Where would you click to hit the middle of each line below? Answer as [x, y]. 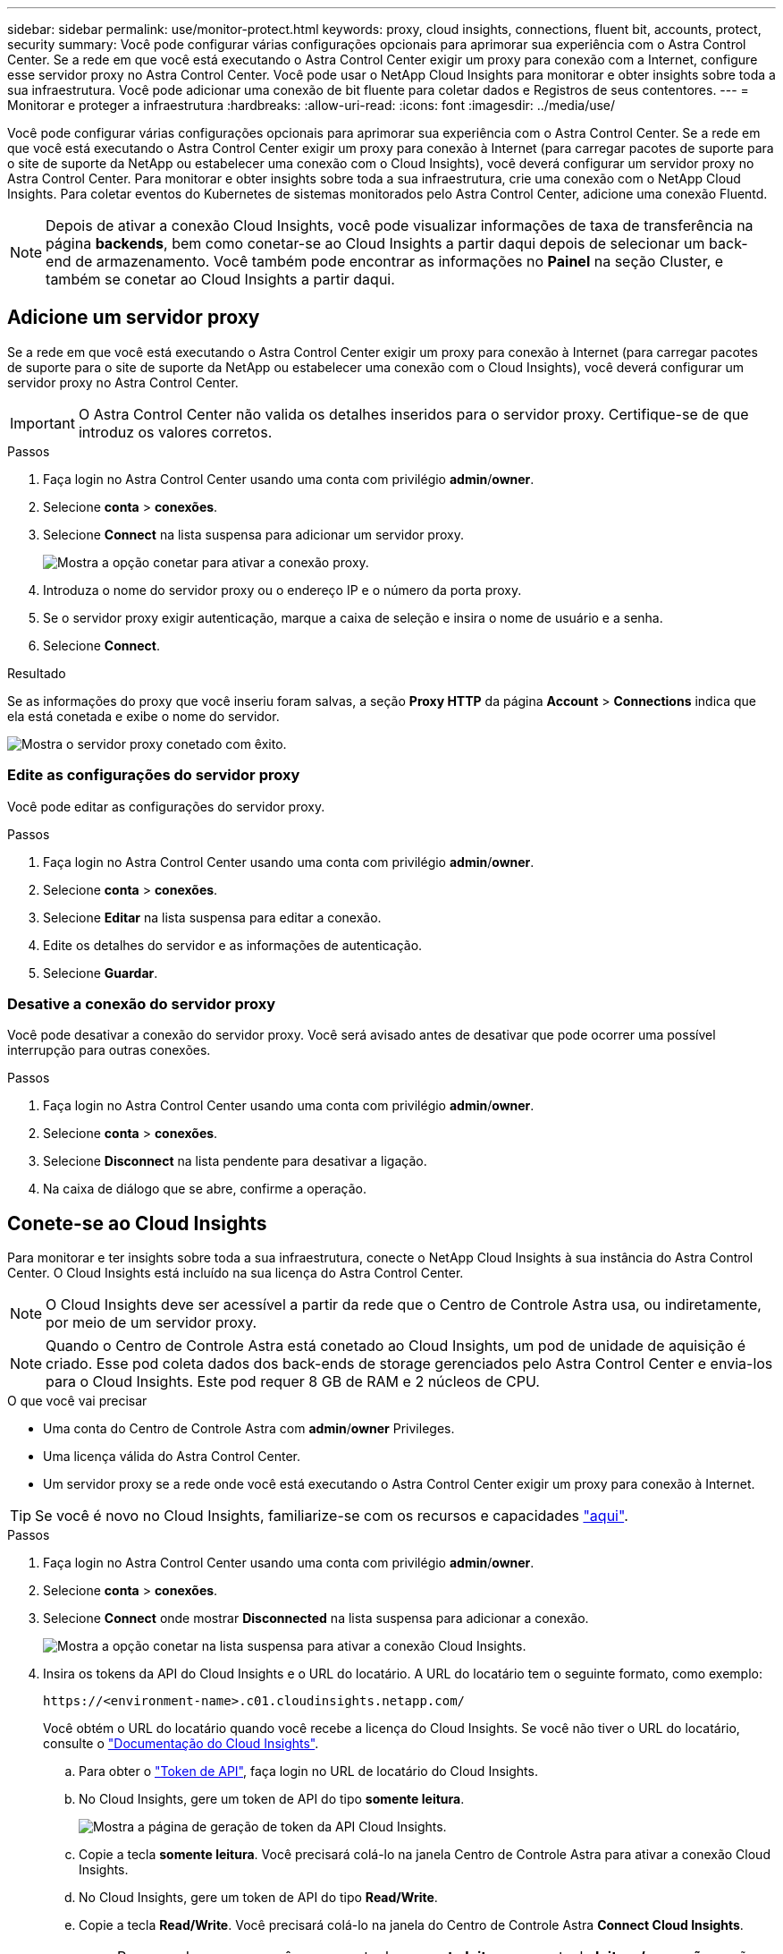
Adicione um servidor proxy [134, 318]
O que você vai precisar [77, 1401]
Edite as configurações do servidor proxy [154, 775]
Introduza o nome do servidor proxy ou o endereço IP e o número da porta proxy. [282, 590]
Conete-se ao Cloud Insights [137, 1223]
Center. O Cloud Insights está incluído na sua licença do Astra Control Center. [236, 1273]
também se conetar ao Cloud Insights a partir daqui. [220, 279]
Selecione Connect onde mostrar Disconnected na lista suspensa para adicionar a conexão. [316, 1618]
